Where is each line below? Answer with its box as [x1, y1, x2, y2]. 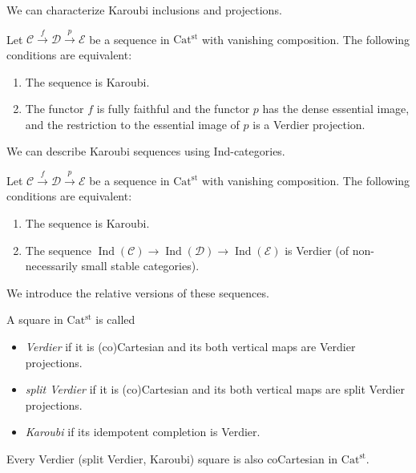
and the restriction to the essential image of [25, 115, 240, 132]
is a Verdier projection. [252, 115, 366, 132]
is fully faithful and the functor [96, 100, 250, 117]
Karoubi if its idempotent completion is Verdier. [25, 423, 261, 440]
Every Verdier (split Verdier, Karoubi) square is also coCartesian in [6, 450, 338, 467]
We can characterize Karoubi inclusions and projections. [6, 2, 282, 18]
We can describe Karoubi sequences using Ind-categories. [6, 143, 285, 160]
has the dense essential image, [262, 100, 410, 117]
